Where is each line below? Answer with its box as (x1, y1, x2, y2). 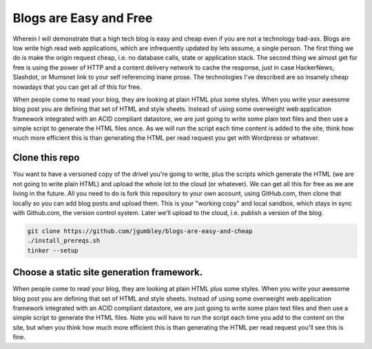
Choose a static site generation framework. (12, 266, 203, 279)
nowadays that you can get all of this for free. (12, 83, 142, 91)
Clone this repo (12, 152, 80, 163)
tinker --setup (27, 246, 79, 255)
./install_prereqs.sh (27, 237, 101, 245)
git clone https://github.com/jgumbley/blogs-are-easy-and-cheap (27, 227, 253, 235)
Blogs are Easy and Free (12, 10, 153, 26)
